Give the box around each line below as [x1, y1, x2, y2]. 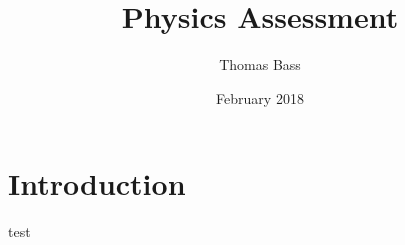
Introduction [8, 163, 186, 204]
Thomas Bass [219, 54, 301, 75]
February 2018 [216, 87, 304, 108]
